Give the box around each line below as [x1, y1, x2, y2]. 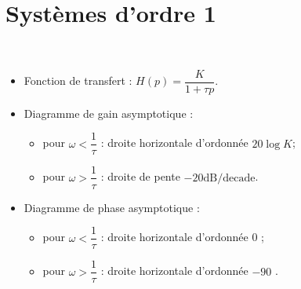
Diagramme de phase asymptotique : [24, 199, 200, 215]
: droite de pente [100, 168, 180, 185]
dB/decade [203, 172, 256, 184]
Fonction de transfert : [24, 72, 132, 89]
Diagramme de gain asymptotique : [24, 104, 194, 121]
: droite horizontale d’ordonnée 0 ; [100, 229, 264, 245]
